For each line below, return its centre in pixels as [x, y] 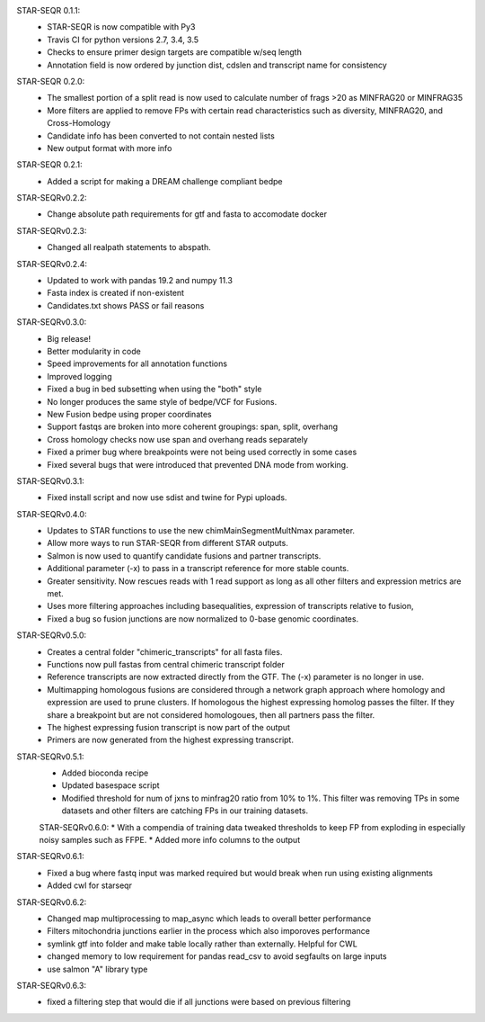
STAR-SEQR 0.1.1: [48, 10]
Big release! [69, 338]
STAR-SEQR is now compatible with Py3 [121, 27]
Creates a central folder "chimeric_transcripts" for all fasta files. [165, 651]
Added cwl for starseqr [89, 885]
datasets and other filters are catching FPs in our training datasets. [185, 811]
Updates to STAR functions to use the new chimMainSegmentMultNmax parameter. [201, 531]
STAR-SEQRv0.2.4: [52, 264]
